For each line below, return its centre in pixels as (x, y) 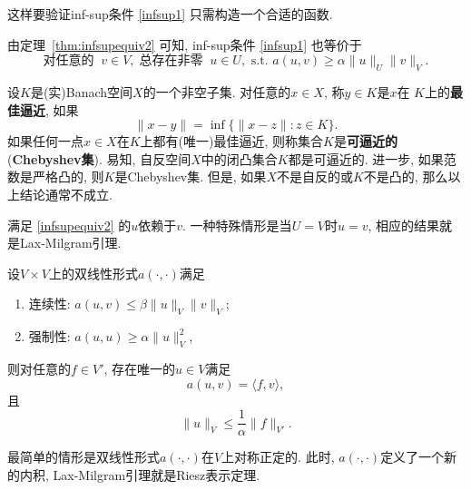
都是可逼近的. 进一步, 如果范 (372, 158)
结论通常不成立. (66, 194)
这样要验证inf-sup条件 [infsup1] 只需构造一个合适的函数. (170, 14)
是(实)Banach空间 (82, 91)
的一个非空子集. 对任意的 (217, 91)
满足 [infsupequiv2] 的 (69, 225)
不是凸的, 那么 (406, 176)
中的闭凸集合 (239, 158)
